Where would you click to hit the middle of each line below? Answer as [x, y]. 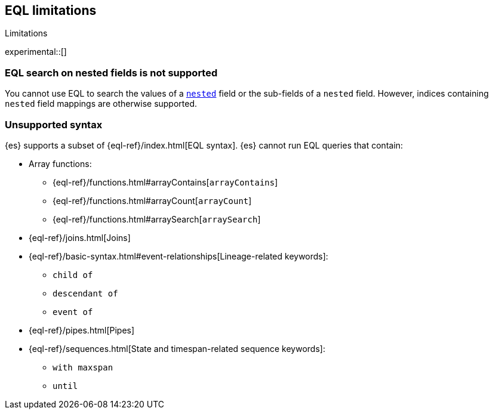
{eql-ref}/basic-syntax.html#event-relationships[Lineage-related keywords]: [178, 256]
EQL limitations [51, 10]
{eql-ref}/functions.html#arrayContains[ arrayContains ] [165, 182]
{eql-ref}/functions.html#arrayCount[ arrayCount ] [152, 200]
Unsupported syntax [54, 124]
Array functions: [60, 163]
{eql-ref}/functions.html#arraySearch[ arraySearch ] [157, 219]
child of [73, 275]
